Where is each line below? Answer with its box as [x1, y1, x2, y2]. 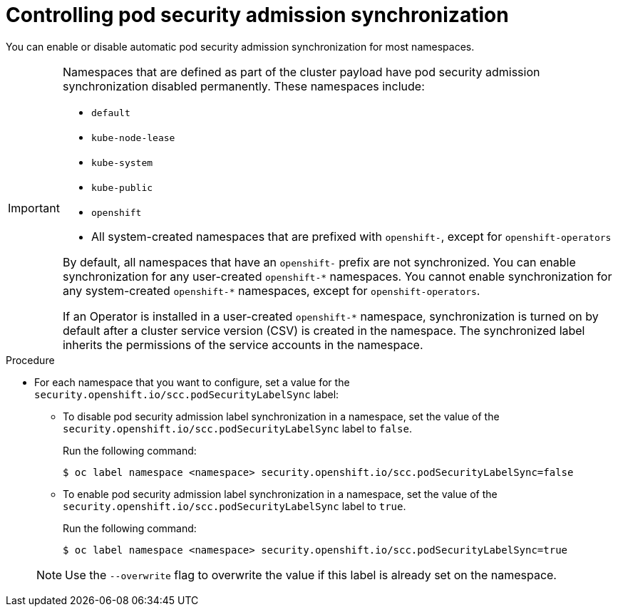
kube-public [91, 182, 153, 193]
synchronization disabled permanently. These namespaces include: [62, 78, 425, 93]
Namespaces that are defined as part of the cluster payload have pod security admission [62, 64, 540, 79]
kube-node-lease [91, 132, 175, 143]
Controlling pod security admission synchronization [6, 3, 509, 27]
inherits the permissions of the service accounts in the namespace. [62, 337, 423, 352]
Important [8, 201, 60, 216]
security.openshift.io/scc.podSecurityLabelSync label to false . [63, 422, 412, 435]
